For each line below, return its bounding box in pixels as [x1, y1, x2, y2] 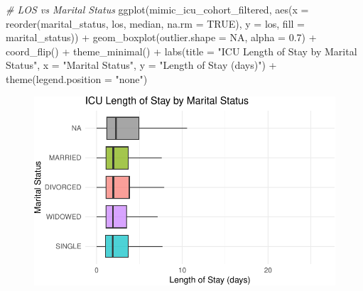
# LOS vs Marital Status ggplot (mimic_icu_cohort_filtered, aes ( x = [6, 2, 309, 16]
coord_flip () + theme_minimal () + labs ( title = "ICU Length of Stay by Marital [6, 43, 357, 58]
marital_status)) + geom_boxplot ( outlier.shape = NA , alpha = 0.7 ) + [6, 30, 317, 45]
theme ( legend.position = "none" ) [6, 71, 148, 86]
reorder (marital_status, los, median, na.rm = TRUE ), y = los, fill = [6, 16, 305, 31]
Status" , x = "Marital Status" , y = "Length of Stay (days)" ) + [6, 57, 277, 72]
